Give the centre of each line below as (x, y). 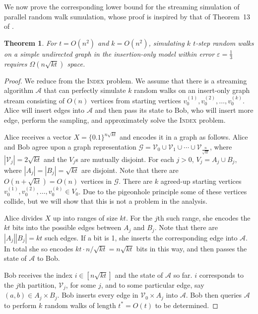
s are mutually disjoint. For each (125, 159)
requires (16, 63)
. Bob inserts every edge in (98, 295)
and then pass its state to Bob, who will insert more (174, 110)
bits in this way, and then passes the (192, 248)
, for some (81, 284)
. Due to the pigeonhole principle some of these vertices (163, 191)
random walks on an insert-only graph (192, 90)
